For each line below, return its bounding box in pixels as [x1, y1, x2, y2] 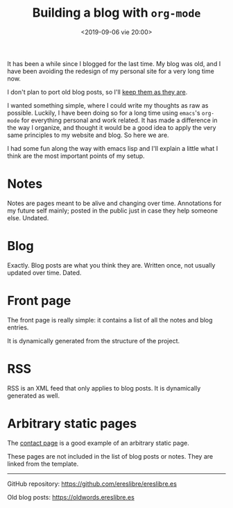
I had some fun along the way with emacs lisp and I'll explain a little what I [7, 144, 218, 152]
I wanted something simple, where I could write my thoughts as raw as [7, 101, 209, 109]
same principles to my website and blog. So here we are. [7, 131, 169, 139]
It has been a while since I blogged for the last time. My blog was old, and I [7, 59, 221, 67]
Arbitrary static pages [7, 416, 137, 432]
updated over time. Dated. [7, 268, 82, 277]
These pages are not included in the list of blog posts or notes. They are [7, 452, 214, 460]
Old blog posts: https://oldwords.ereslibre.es [7, 493, 135, 501]
